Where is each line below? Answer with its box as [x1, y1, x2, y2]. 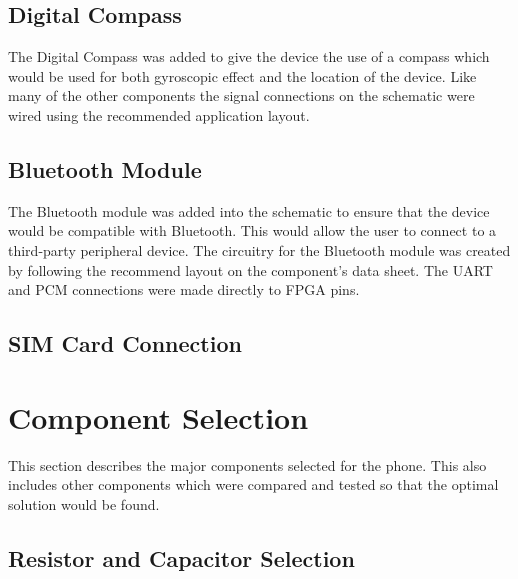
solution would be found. [8, 493, 160, 514]
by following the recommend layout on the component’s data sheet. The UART [8, 259, 493, 280]
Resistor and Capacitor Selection [8, 542, 355, 573]
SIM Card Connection [8, 328, 242, 359]
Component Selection [8, 396, 309, 437]
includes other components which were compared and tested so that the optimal [8, 474, 499, 495]
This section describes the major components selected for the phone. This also [8, 454, 487, 475]
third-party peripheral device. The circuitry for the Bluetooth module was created [8, 239, 511, 260]
